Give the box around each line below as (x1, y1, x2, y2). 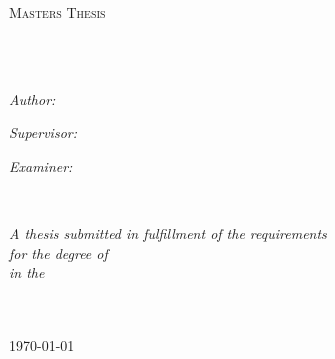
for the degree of (9, 242, 108, 263)
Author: (9, 88, 56, 109)
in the (9, 262, 45, 283)
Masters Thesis (9, 2, 106, 22)
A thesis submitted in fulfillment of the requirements (9, 223, 327, 244)
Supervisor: (9, 122, 77, 143)
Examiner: (9, 155, 73, 176)
